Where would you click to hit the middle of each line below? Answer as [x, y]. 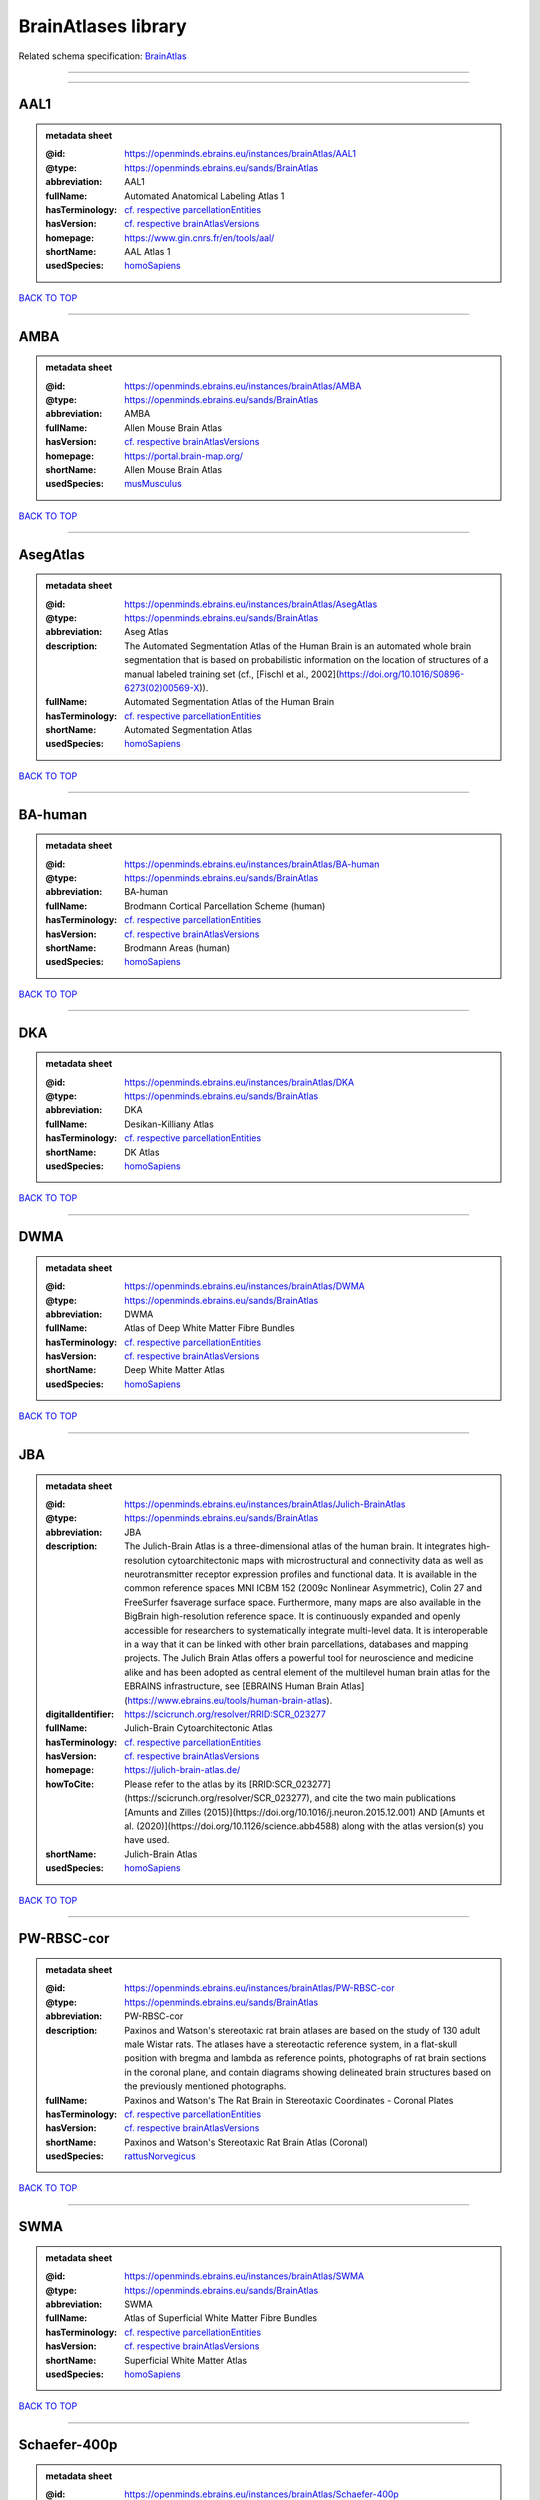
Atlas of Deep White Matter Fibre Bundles [209, 1328]
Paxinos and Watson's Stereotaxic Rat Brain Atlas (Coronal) [246, 2142]
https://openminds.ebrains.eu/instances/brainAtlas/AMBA [243, 386]
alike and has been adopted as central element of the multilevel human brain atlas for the [307, 1672]
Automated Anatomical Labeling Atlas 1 [204, 196]
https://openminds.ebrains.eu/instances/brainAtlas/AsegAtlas [251, 604]
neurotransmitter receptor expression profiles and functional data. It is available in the [300, 1574]
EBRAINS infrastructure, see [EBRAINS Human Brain [231, 1686]
